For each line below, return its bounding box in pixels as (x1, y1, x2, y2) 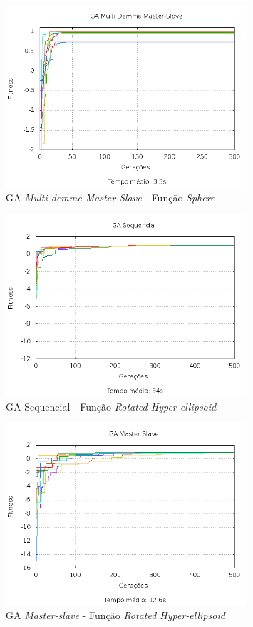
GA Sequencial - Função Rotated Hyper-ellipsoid (6, 398, 217, 413)
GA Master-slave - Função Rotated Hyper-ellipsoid (6, 608, 225, 623)
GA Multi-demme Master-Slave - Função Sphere (6, 189, 215, 204)
